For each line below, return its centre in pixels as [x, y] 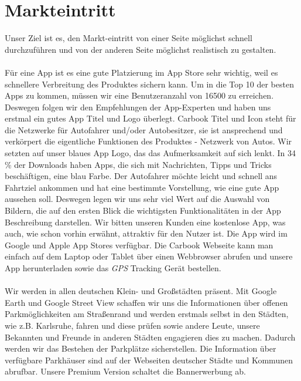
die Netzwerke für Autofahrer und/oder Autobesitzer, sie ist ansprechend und [144, 129]
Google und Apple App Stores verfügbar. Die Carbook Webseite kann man [139, 245]
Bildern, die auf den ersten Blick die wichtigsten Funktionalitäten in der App [143, 210]
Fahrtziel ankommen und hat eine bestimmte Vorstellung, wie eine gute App [142, 187]
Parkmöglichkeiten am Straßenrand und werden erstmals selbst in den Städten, [147, 314]
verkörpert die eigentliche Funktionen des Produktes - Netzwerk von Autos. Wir [148, 141]
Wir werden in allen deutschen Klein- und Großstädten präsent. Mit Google [141, 291]
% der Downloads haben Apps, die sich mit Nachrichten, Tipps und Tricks [138, 164]
